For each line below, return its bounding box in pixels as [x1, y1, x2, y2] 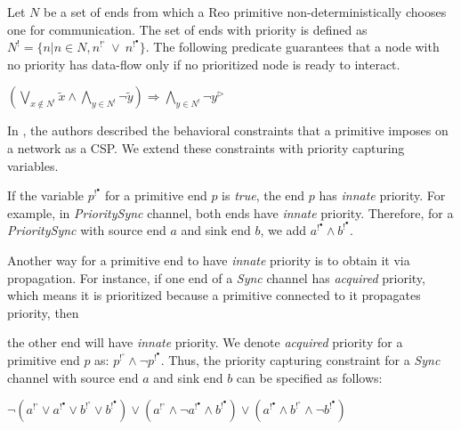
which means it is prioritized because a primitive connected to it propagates [7, 286, 421, 304]
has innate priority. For [319, 186, 446, 205]
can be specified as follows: [236, 368, 383, 386]
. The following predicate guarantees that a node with [145, 37, 440, 56]
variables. [7, 156, 59, 174]
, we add [260, 221, 307, 239]
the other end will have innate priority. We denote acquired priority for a [7, 333, 403, 352]
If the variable [7, 186, 84, 205]
